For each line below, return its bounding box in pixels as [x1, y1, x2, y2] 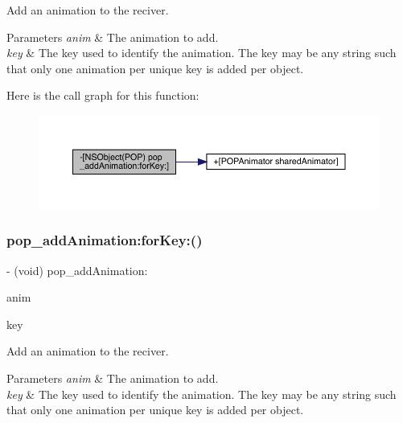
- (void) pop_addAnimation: [6, 261, 148, 278]
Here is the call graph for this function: [6, 87, 199, 104]
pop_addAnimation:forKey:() [6, 230, 203, 250]
